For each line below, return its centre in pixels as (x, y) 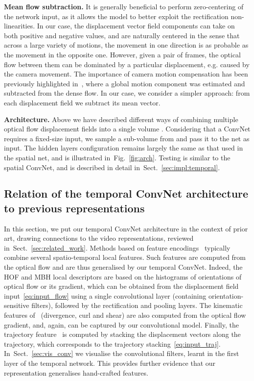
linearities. (20, 26)
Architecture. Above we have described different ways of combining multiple (121, 119)
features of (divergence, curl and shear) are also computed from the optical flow (125, 315)
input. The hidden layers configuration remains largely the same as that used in (124, 148)
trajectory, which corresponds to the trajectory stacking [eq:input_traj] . (112, 343)
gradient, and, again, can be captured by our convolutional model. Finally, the (121, 324)
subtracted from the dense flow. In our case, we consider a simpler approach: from (127, 93)
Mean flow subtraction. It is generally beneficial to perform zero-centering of (124, 6)
